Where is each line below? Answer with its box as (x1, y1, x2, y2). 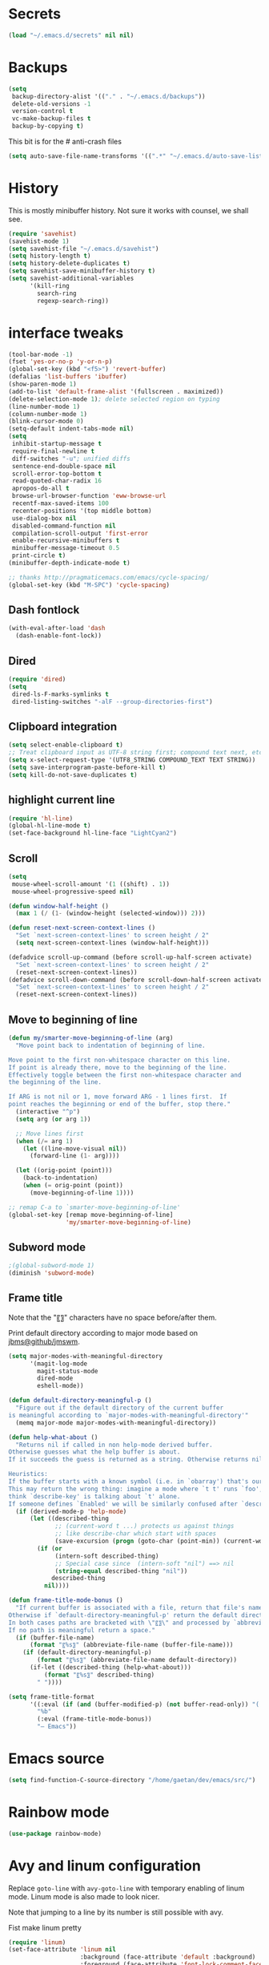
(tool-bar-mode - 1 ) (8, 350, 74, 358)
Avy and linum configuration (8, 1857, 202, 1874)
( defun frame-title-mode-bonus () (8, 1596, 124, 1604)
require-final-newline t (11, 447, 94, 455)
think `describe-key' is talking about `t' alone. (8, 1492, 181, 1500)
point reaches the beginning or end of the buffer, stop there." (8, 1100, 231, 1109)
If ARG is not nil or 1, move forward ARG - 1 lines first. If (8, 1093, 227, 1101)
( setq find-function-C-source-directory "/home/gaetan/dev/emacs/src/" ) (8, 1776, 256, 1784)
